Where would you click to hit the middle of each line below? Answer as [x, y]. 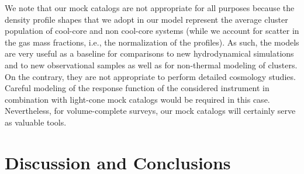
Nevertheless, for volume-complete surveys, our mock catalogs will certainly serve [150, 111]
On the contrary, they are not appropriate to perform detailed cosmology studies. [150, 76]
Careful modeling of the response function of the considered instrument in [137, 88]
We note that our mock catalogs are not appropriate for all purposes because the [150, 8]
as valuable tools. [36, 122]
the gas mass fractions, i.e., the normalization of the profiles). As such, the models [152, 42]
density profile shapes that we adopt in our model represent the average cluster [146, 19]
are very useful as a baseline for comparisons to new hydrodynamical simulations [149, 53]
